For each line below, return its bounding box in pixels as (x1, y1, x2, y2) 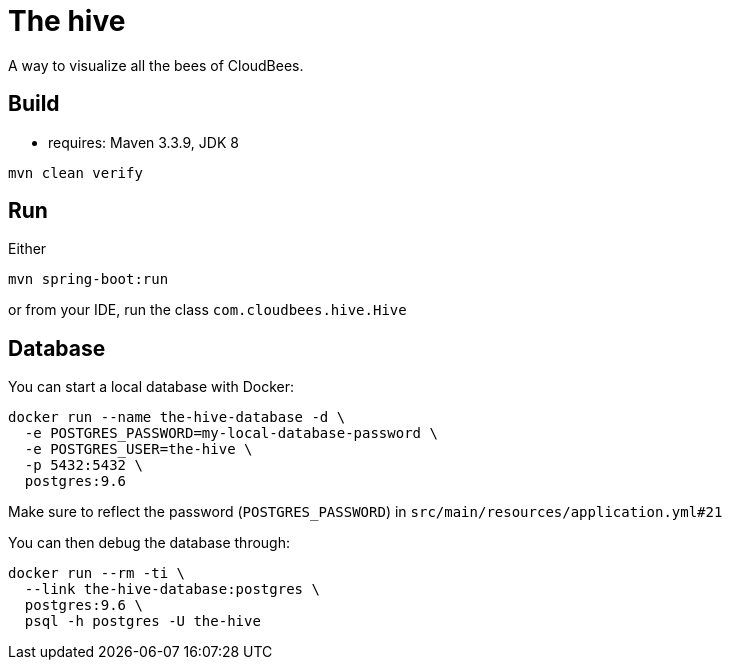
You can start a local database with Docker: (8, 378, 295, 396)
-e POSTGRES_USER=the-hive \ (24, 441, 253, 458)
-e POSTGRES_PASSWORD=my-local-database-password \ (24, 425, 438, 442)
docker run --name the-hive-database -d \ (8, 409, 346, 426)
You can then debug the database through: (8, 534, 291, 552)
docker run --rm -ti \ (8, 565, 186, 582)
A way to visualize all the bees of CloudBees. (8, 56, 304, 74)
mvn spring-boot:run (8, 271, 169, 288)
